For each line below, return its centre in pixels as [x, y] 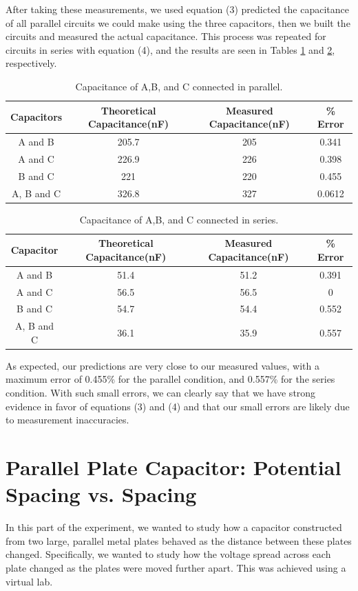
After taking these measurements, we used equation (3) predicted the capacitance [177, 9]
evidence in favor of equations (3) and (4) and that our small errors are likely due [178, 406]
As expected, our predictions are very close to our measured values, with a [162, 365]
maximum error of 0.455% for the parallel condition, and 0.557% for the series [170, 379]
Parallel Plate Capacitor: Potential [173, 467]
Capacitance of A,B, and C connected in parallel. [179, 86]
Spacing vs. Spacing [101, 494]
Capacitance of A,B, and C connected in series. [179, 219]
